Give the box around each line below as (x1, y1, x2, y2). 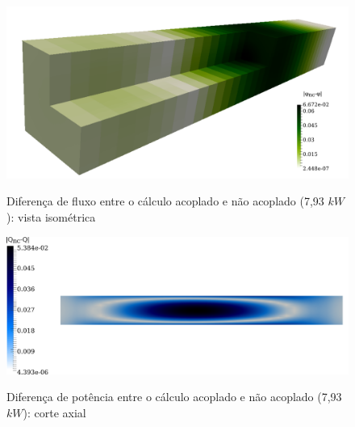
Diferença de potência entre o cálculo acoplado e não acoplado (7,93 (6, 388, 342, 405)
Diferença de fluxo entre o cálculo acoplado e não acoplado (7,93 (6, 192, 324, 209)
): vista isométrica (6, 209, 96, 226)
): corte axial (23, 404, 86, 421)
